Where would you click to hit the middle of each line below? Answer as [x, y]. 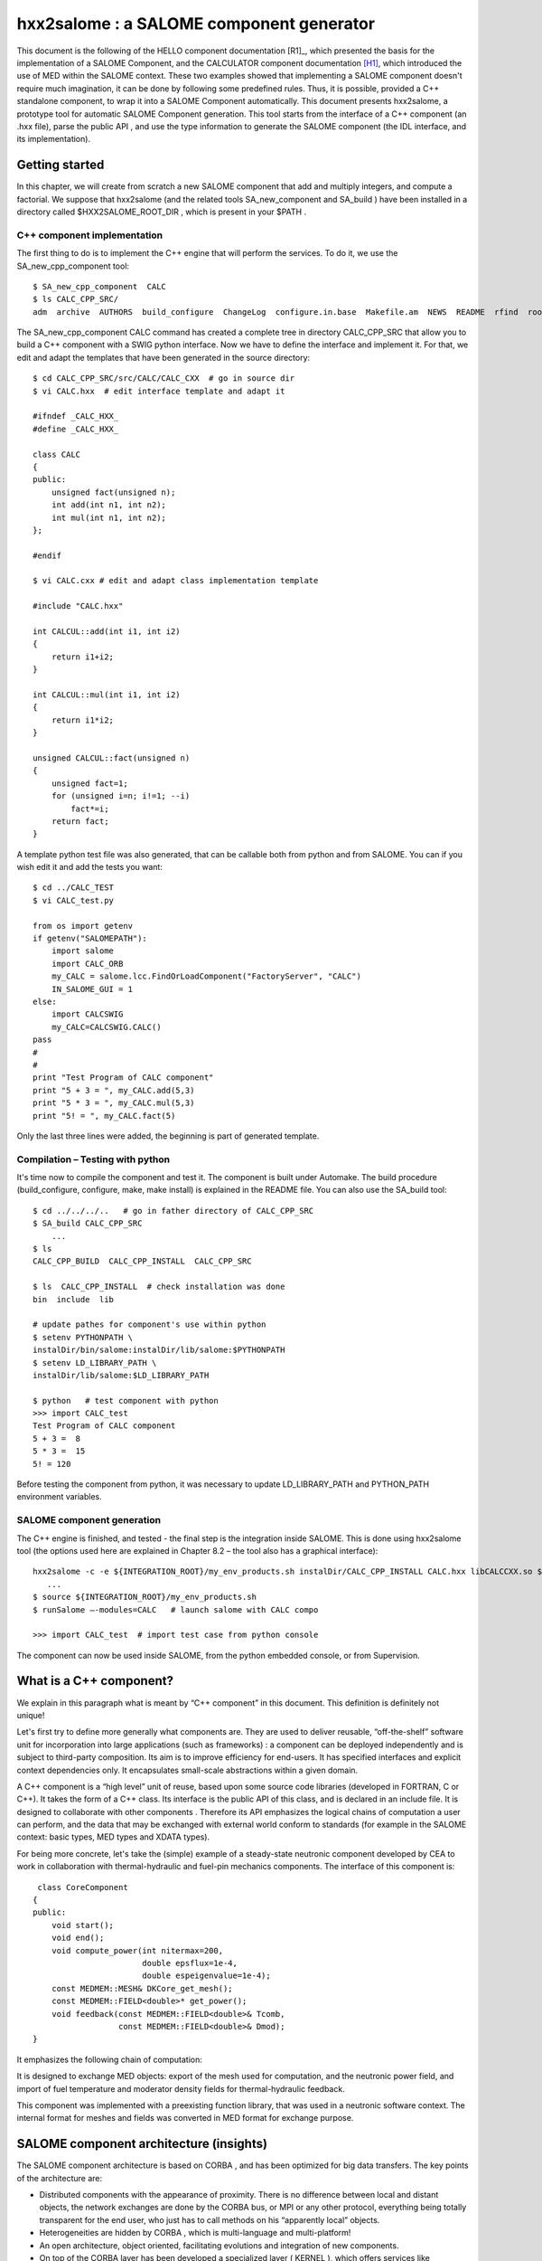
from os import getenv [83, 926]
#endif [47, 555]
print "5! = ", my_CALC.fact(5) [104, 1116]
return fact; [80, 821]
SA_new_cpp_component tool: [73, 266]
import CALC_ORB [87, 964]
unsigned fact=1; [89, 783]
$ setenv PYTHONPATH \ [83, 1337]
